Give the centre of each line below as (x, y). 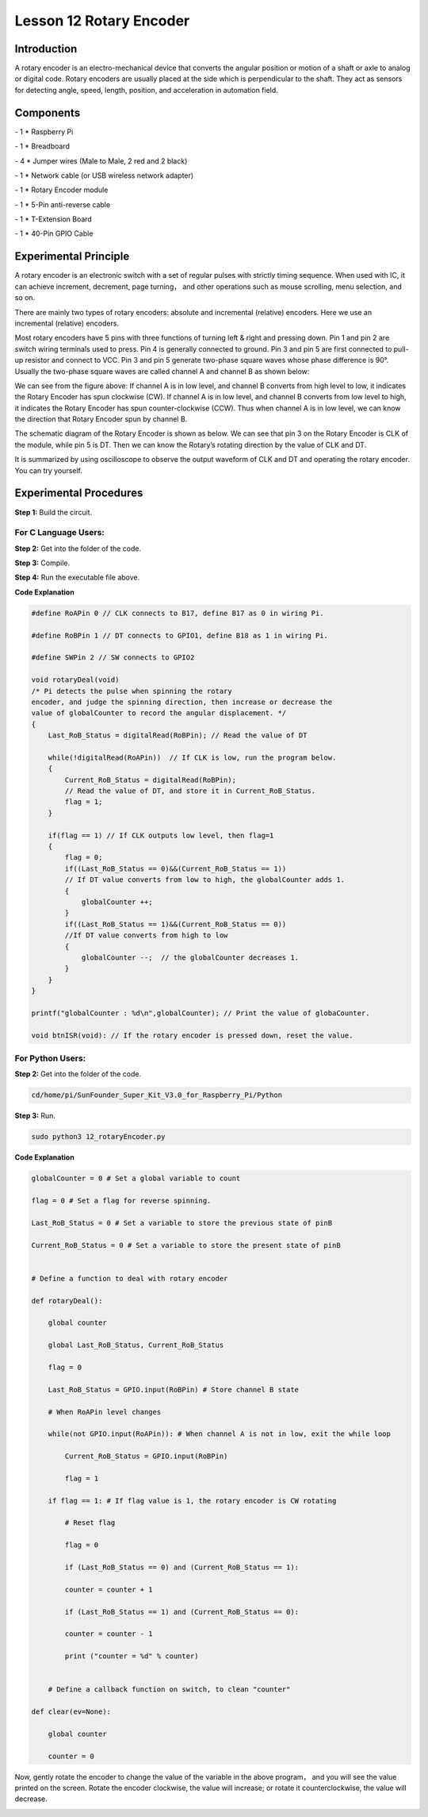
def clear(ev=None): (71, 1712)
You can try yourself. (49, 470)
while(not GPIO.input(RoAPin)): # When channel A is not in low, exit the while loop (220, 1434)
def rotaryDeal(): (67, 1301)
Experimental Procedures (79, 493)
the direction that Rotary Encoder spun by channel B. (101, 419)
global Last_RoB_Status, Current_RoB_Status (136, 1345)
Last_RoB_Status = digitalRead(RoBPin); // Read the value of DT (178, 735)
